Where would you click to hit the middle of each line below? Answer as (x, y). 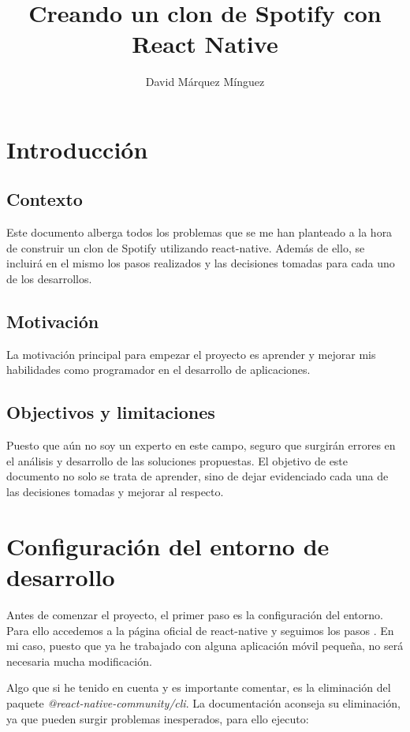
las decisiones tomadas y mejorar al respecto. (115, 492)
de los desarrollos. (49, 279)
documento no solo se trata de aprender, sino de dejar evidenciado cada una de (198, 476)
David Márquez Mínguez (205, 82)
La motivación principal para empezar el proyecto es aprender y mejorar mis (191, 354)
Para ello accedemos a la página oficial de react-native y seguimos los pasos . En (200, 630)
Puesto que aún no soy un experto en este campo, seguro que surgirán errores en (201, 445)
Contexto (45, 199)
